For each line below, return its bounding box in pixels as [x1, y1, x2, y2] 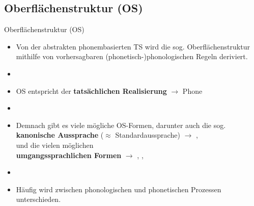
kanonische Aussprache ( [16, 130, 104, 140]
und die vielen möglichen [16, 139, 94, 150]
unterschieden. [16, 194, 61, 204]
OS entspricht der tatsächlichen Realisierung [16, 85, 167, 96]
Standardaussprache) [115, 130, 180, 140]
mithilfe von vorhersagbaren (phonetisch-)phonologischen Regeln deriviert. [16, 51, 248, 62]
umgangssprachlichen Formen [16, 149, 122, 160]
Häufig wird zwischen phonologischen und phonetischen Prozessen [16, 184, 221, 194]
